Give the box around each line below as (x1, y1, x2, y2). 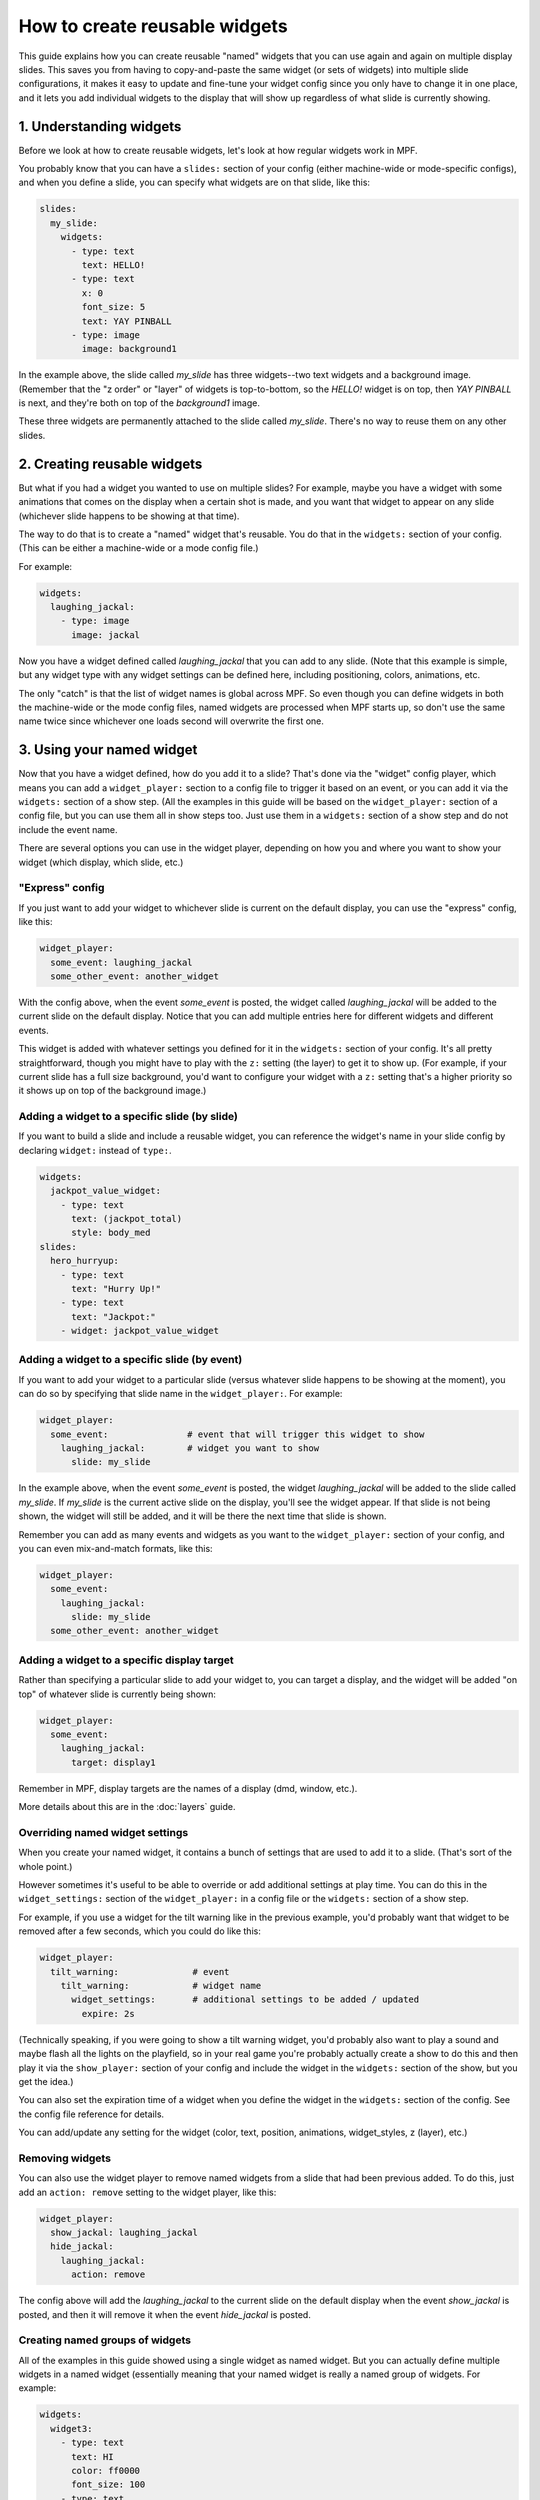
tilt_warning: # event (50, 1966, 230, 1977)
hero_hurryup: (50, 1255, 120, 1267)
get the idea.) (18, 2075, 74, 2087)
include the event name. (18, 823, 118, 835)
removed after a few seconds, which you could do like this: (18, 1925, 262, 1937)
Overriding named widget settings (18, 1825, 189, 1839)
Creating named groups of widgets (18, 2333, 192, 2347)
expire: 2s (81, 2008, 135, 2019)
